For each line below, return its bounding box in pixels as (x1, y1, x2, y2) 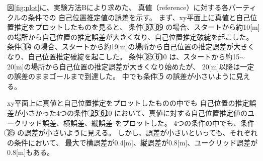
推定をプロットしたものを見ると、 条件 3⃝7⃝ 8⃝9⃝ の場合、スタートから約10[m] (14, 22, 260, 32)
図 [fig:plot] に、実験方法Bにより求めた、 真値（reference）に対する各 (7, 2, 229, 12)
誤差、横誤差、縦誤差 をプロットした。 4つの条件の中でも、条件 (42, 117, 254, 128)
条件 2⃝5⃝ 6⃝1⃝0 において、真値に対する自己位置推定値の (73, 107, 247, 118)
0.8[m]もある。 (7, 147, 54, 157)
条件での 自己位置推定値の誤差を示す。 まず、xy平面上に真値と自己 (28, 12, 250, 22)
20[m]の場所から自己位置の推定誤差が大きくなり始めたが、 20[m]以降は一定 (7, 61, 254, 71)
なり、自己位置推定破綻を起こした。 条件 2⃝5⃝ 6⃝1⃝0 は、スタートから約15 (7, 51, 240, 61)
